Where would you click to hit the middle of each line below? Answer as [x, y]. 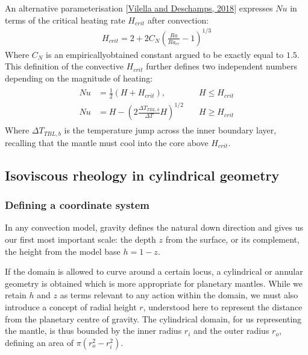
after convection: [178, 20]
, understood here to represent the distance [223, 307]
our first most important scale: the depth [80, 239]
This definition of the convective [64, 66]
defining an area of [39, 342]
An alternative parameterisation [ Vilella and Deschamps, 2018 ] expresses [139, 8]
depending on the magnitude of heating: [79, 78]
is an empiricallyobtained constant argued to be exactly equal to [165, 54]
